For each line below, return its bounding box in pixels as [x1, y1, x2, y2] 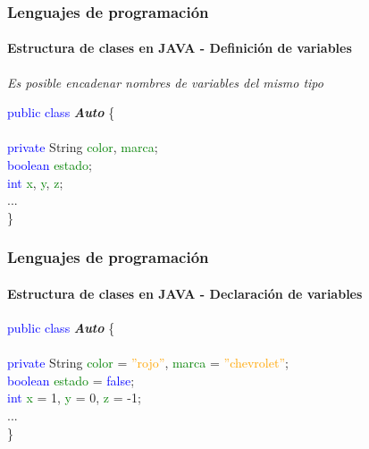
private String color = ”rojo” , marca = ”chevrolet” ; [7, 353, 289, 372]
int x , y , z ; [7, 173, 63, 191]
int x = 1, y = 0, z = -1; [7, 388, 141, 407]
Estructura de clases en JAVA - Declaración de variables [7, 284, 363, 302]
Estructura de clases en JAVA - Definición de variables [7, 38, 352, 57]
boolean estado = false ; [7, 370, 135, 389]
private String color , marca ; [7, 138, 158, 157]
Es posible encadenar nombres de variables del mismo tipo [7, 72, 323, 91]
